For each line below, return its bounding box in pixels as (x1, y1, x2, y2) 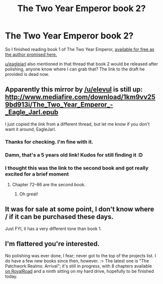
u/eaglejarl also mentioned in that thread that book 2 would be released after (5, 61, 159, 67)
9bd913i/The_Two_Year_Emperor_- (5, 101, 113, 109)
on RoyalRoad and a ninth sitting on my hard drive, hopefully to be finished (5, 268, 154, 274)
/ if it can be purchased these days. (5, 213, 114, 221)
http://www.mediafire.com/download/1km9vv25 (5, 93, 156, 101)
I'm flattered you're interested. (5, 240, 100, 248)
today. (5, 273, 18, 279)
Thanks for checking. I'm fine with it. (5, 138, 94, 145)
